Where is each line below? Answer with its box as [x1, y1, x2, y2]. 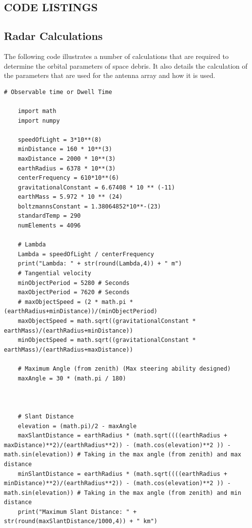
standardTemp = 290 [18, 212, 81, 220]
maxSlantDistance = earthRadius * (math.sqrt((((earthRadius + [18, 432, 228, 439]
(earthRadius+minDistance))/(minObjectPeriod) [4, 308, 157, 315]
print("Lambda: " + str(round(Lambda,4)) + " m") [18, 260, 182, 267]
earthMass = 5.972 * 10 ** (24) [18, 193, 123, 201]
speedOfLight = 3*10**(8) [18, 136, 102, 143]
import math [18, 107, 57, 114]
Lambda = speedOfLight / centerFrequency [18, 250, 154, 258]
